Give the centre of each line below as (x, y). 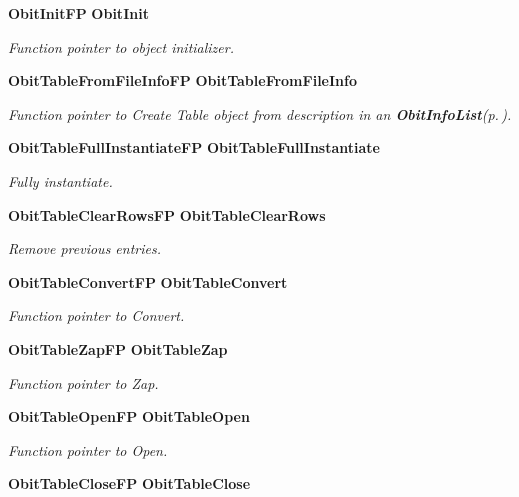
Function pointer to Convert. (96, 315)
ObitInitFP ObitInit (78, 13)
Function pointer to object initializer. (121, 46)
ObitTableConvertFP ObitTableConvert (148, 281)
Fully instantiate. (60, 180)
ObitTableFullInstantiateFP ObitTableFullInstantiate (194, 147)
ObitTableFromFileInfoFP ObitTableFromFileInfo (182, 80)
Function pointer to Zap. (83, 382)
